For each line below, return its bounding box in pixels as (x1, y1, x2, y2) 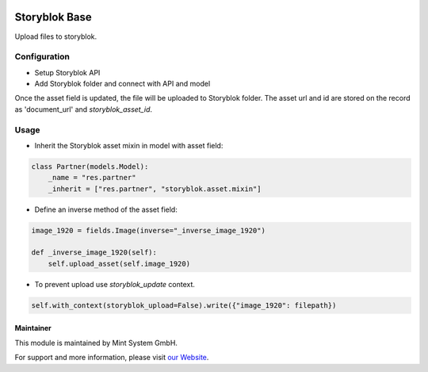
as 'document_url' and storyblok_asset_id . (14, 104, 153, 114)
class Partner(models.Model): (31, 162, 149, 171)
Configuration (14, 52, 71, 63)
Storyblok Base (14, 10, 93, 24)
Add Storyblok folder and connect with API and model (34, 79, 211, 89)
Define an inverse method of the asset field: (34, 205, 178, 214)
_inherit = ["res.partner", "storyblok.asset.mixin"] (48, 184, 262, 194)
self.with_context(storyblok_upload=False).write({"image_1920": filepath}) (31, 301, 337, 309)
